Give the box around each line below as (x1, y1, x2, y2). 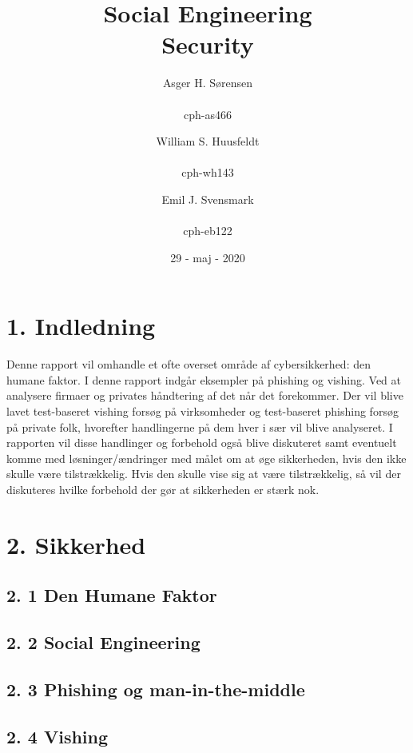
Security (161, 28, 254, 61)
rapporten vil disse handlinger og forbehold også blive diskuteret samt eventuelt (6, 434, 397, 451)
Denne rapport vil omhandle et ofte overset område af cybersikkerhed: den (6, 356, 371, 373)
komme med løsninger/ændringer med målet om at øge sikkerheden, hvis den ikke (6, 449, 407, 466)
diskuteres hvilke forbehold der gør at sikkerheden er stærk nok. (6, 480, 320, 497)
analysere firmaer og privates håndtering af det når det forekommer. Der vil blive (6, 387, 403, 404)
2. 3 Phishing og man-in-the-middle (6, 676, 305, 701)
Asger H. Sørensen (162, 74, 253, 91)
